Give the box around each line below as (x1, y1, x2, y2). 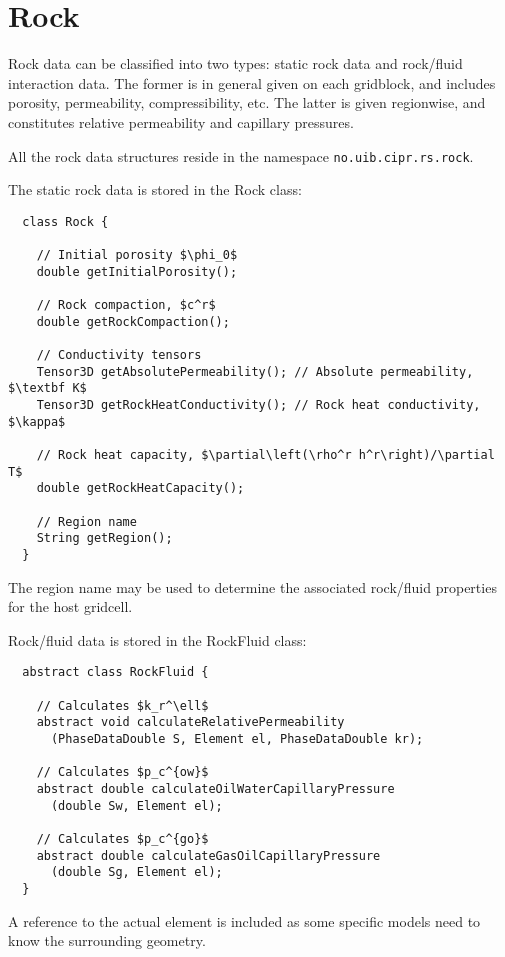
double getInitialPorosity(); (36, 264, 238, 279)
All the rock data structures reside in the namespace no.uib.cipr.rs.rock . (8, 145, 474, 166)
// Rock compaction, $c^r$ (36, 298, 216, 313)
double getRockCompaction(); (36, 314, 230, 329)
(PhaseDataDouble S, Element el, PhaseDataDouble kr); (50, 731, 424, 746)
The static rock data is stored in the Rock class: (8, 179, 302, 200)
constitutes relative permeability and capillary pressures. (8, 111, 354, 132)
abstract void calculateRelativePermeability (36, 715, 345, 730)
